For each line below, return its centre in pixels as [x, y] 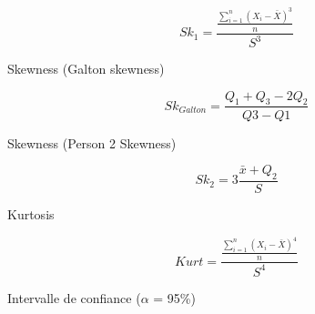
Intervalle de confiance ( [74, 297]
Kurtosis [31, 213]
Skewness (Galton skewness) [86, 69]
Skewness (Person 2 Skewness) [92, 142]
